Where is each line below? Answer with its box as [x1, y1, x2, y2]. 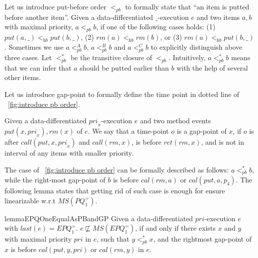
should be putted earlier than [80, 62, 169, 73]
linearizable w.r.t [4, 195, 56, 205]
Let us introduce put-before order [4, 1, 107, 11]
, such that [96, 234, 130, 244]
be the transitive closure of [71, 52, 152, 62]
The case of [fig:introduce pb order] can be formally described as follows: [4, 164, 229, 174]
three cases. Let [4, 52, 52, 62]
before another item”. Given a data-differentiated [4, 11, 153, 22]
